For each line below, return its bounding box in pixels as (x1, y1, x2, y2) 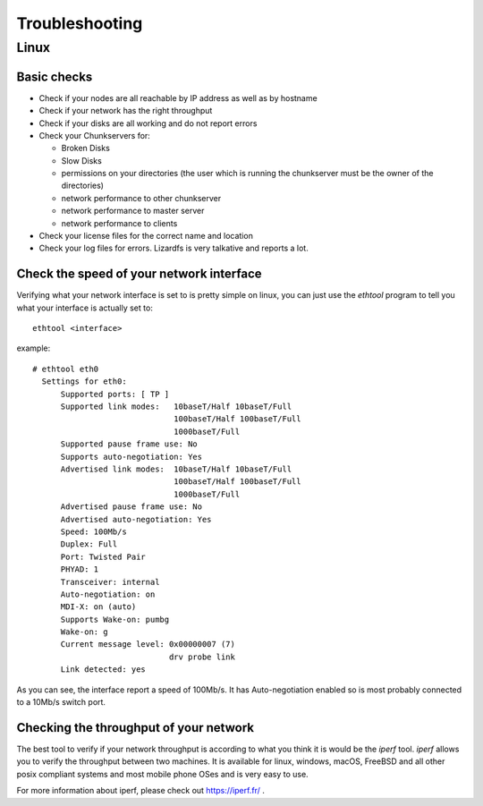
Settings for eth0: (41, 377, 127, 386)
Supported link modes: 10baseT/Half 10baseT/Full (60, 402, 292, 411)
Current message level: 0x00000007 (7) (60, 640, 236, 649)
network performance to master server (61, 206, 205, 216)
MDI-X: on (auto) (60, 602, 137, 612)
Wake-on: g (60, 627, 108, 637)
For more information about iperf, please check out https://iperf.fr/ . (16, 785, 266, 796)
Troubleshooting (16, 13, 143, 33)
